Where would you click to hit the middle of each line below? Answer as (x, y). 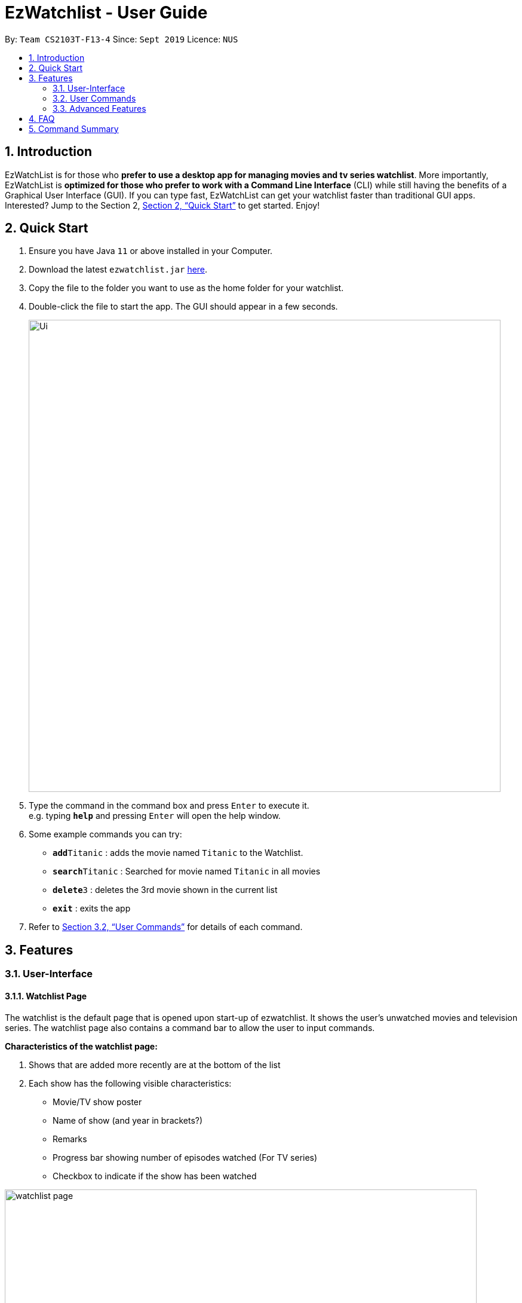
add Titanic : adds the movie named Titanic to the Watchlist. (178, 853)
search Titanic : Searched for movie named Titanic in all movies (187, 871)
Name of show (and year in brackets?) (128, 1120)
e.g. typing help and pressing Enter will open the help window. (155, 816)
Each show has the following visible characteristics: (130, 1083)
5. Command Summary (74, 129)
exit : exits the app (92, 909)
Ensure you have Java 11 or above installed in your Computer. (151, 251)
